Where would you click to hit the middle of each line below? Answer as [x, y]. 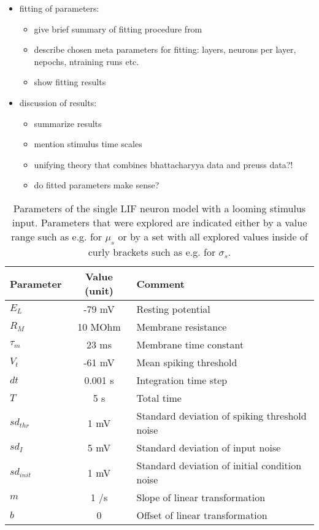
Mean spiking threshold [187, 363]
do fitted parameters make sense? [97, 185]
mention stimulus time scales [88, 144]
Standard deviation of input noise [209, 448]
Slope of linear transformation [201, 497]
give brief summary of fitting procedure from [118, 29]
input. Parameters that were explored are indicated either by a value [159, 222]
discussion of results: [58, 102]
